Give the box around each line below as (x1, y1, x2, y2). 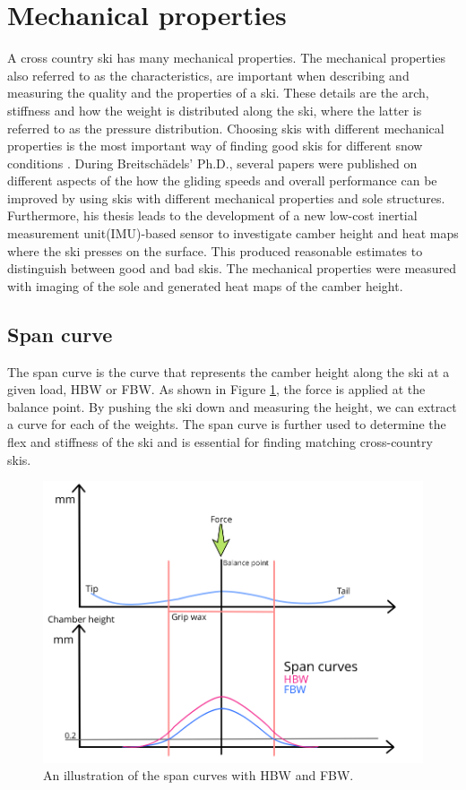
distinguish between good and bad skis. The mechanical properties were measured (7, 259, 457, 278)
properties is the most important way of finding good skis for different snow (7, 136, 423, 155)
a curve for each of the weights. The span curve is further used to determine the (7, 415, 446, 434)
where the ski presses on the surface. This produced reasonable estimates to (7, 241, 423, 260)
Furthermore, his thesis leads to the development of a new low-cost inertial (7, 206, 418, 225)
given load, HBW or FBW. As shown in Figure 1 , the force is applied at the (7, 380, 426, 399)
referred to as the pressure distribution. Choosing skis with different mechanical (7, 118, 444, 137)
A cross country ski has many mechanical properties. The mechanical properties (7, 48, 446, 67)
